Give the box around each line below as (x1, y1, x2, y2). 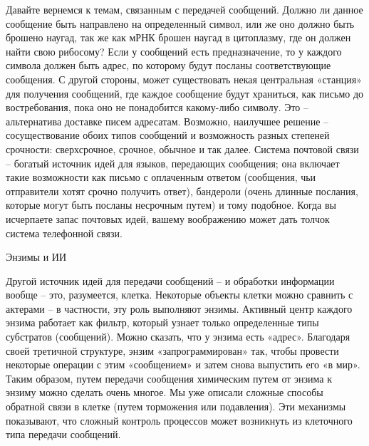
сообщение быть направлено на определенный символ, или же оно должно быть (6, 16, 355, 31)
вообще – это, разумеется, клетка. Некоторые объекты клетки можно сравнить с (6, 287, 353, 302)
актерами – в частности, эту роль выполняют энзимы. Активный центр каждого (6, 301, 353, 316)
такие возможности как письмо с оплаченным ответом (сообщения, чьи (6, 170, 316, 185)
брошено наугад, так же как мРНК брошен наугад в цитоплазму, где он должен (6, 30, 351, 45)
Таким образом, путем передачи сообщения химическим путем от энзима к (6, 370, 333, 385)
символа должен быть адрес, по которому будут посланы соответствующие (6, 58, 331, 73)
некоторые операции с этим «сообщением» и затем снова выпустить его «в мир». (6, 357, 360, 372)
